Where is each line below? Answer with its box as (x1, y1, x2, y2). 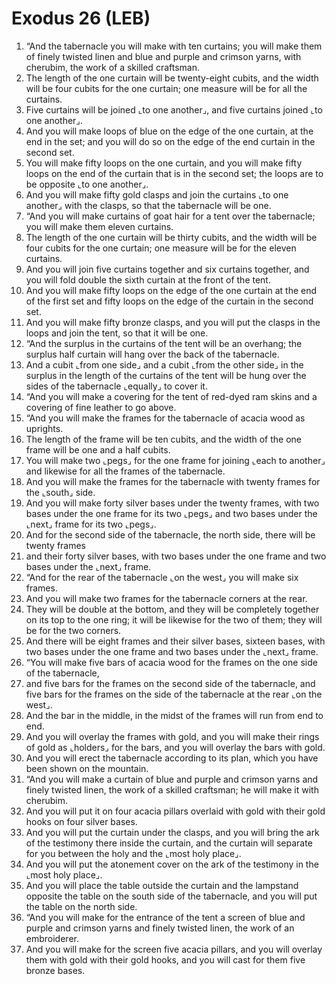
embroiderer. (25, 932, 79, 944)
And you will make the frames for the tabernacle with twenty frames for (25, 475, 321, 487)
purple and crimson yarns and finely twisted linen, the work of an (25, 922, 295, 934)
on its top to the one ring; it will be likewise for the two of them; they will (25, 613, 323, 626)
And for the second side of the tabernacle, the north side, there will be (25, 528, 316, 541)
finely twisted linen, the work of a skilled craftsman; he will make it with (25, 783, 319, 796)
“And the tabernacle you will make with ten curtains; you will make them (25, 40, 323, 52)
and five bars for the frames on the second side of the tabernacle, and (25, 677, 316, 689)
